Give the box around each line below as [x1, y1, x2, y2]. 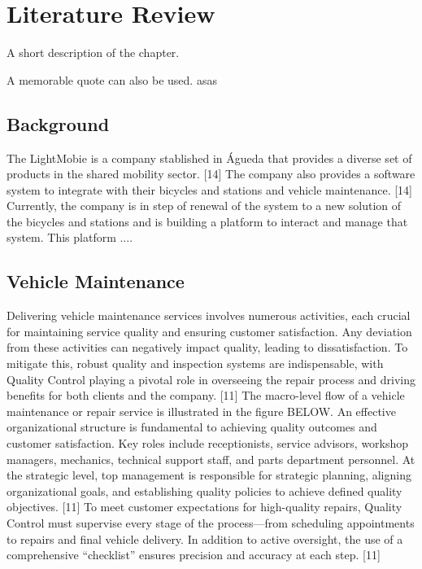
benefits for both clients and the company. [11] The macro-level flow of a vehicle [7, 387, 405, 404]
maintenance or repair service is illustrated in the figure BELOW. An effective [7, 402, 396, 419]
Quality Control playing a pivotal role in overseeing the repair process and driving [7, 370, 415, 387]
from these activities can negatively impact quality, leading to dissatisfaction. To [7, 339, 408, 356]
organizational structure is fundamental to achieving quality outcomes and [7, 418, 377, 436]
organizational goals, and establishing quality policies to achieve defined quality [7, 482, 402, 499]
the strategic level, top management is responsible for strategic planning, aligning [7, 466, 411, 484]
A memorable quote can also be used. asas [7, 71, 217, 88]
